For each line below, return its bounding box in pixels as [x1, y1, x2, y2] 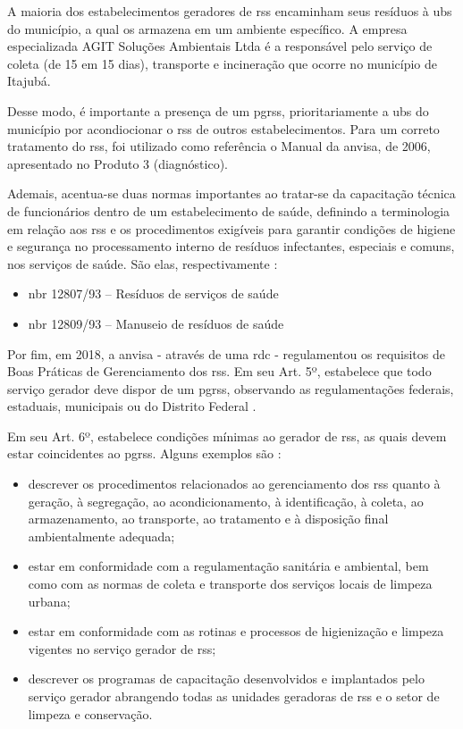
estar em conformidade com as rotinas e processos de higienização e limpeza [28, 622, 444, 641]
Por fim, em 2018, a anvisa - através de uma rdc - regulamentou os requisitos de [7, 344, 445, 363]
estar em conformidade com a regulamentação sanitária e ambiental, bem [28, 557, 429, 575]
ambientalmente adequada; [28, 526, 175, 545]
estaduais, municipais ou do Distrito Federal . [7, 397, 257, 415]
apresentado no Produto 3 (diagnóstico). [7, 154, 229, 172]
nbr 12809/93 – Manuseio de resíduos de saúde [28, 314, 284, 332]
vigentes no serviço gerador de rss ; [28, 639, 216, 658]
